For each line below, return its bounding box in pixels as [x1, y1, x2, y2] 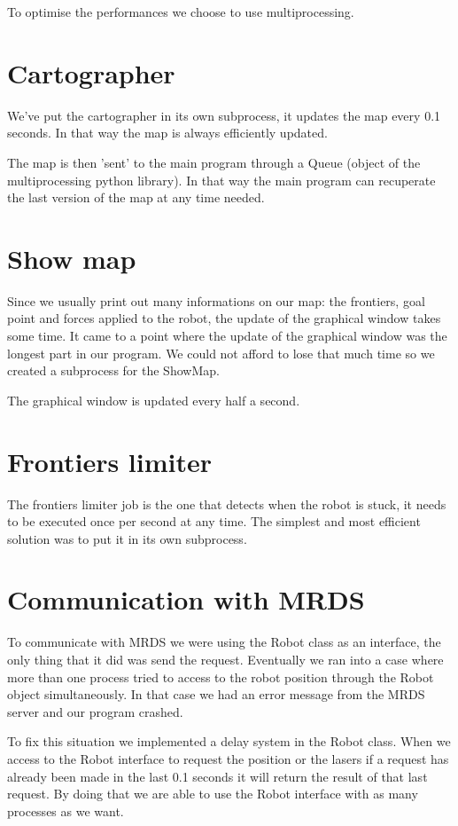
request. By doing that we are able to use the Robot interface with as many [7, 784, 418, 803]
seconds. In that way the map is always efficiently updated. [7, 123, 328, 142]
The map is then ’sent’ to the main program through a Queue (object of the [7, 153, 421, 171]
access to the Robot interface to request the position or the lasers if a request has [7, 749, 449, 767]
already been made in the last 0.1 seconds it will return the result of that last [7, 767, 428, 785]
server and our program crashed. [7, 702, 183, 720]
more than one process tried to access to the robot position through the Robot [7, 667, 434, 686]
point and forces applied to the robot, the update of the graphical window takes [7, 309, 441, 327]
